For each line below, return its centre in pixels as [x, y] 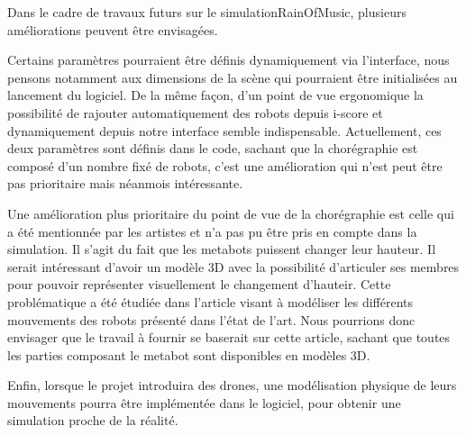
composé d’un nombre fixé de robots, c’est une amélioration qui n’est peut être [225, 165]
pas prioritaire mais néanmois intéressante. [125, 183]
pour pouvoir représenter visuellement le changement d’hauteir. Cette [199, 284]
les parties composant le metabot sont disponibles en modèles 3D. [189, 354]
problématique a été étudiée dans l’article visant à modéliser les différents [210, 301]
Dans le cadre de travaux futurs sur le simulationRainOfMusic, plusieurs [207, 12]
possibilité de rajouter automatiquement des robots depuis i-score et [195, 112]
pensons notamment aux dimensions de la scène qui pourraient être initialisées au [233, 77]
